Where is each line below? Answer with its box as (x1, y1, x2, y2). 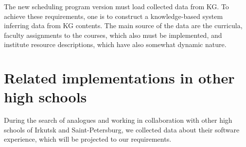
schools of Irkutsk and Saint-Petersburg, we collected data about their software (4, 124, 240, 134)
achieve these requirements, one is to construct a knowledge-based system (4, 11, 223, 21)
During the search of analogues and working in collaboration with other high (4, 115, 232, 125)
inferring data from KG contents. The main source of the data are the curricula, (4, 20, 243, 31)
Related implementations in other (4, 68, 235, 88)
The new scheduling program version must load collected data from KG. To (4, 1, 229, 11)
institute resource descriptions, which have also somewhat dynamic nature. (4, 39, 227, 49)
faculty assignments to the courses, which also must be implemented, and (4, 30, 222, 40)
